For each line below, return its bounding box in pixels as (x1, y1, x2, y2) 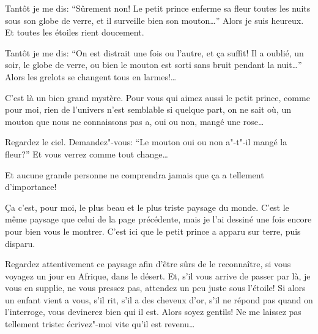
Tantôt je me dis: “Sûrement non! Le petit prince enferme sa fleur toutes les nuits (5, 2, 311, 14)
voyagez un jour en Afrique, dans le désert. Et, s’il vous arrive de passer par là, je (5, 269, 311, 282)
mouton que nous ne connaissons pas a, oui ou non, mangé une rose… (5, 115, 264, 127)
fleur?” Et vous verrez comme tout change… (5, 147, 168, 160)
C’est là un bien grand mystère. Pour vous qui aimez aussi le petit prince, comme (5, 91, 310, 104)
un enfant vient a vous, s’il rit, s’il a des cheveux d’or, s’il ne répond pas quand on (5, 293, 313, 306)
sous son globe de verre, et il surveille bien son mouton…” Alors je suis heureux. (5, 13, 304, 26)
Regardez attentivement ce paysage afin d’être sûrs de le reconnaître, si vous (5, 257, 291, 270)
